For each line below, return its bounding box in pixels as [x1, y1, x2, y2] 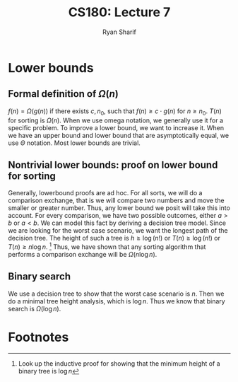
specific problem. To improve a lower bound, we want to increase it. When [8, 123, 225, 132]
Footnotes [8, 330, 69, 345]
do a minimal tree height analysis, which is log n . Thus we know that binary [8, 296, 225, 305]
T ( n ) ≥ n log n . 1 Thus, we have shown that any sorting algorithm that [8, 241, 206, 251]
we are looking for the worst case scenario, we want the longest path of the [8, 226, 228, 235]
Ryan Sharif [102, 28, 136, 36]
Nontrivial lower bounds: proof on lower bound [8, 158, 218, 170]
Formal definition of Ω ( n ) [8, 88, 119, 100]
